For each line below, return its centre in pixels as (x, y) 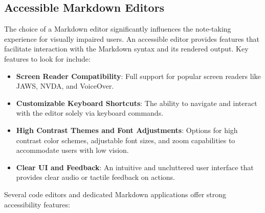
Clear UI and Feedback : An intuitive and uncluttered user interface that (135, 167)
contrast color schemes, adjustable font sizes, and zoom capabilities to (126, 140)
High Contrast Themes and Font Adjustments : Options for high (127, 130)
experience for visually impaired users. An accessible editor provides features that (132, 38)
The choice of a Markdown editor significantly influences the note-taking (118, 29)
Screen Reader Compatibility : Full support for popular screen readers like (138, 76)
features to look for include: (47, 58)
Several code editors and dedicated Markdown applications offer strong (115, 194)
